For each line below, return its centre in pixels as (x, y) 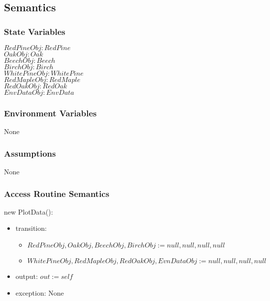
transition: (31, 228)
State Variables (35, 31)
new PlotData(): (29, 211)
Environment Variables (50, 113)
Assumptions (30, 153)
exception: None (40, 292)
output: (27, 276)
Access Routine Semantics (57, 193)
